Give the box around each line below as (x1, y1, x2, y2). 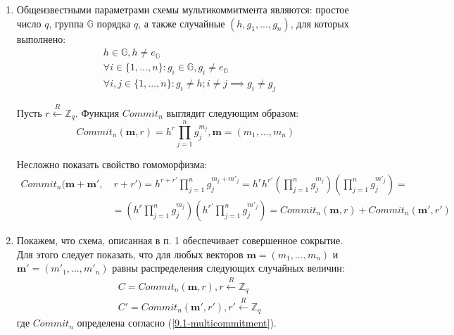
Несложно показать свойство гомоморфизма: (16, 157, 208, 172)
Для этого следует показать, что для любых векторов (16, 246, 244, 261)
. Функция (75, 105, 120, 120)
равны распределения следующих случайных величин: (112, 260, 345, 275)
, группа (49, 15, 84, 30)
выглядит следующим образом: (166, 105, 299, 120)
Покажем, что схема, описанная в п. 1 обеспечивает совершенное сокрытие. (16, 232, 343, 247)
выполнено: (16, 31, 66, 46)
